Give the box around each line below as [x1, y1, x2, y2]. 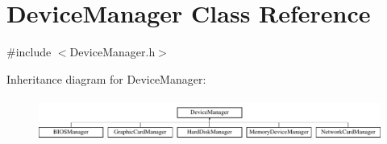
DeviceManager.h [69, 43, 156, 60]
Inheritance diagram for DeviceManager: [6, 70, 206, 87]
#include [6, 43, 52, 60]
